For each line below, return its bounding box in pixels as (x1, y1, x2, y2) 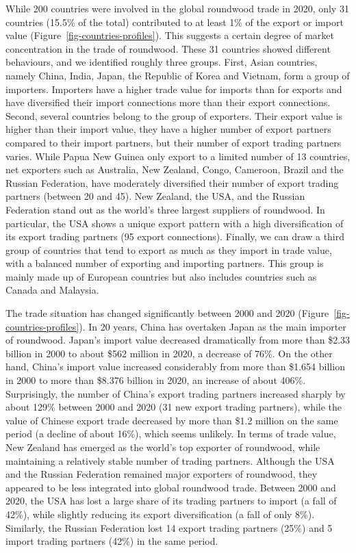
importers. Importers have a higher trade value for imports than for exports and (5, 81, 342, 96)
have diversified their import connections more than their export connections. (5, 95, 331, 110)
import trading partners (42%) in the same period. (5, 534, 218, 548)
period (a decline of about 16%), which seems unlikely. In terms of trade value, (5, 426, 336, 441)
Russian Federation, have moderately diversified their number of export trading (5, 175, 339, 190)
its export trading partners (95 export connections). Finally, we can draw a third (5, 229, 345, 244)
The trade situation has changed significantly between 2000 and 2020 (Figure (5, 306, 329, 320)
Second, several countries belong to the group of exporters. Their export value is (5, 108, 343, 123)
